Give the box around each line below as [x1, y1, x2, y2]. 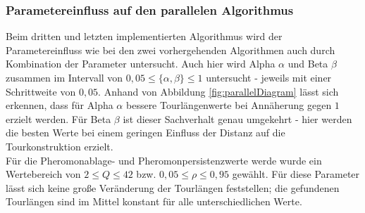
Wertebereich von [6, 167, 81, 181]
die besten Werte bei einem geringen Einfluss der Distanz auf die [6, 125, 285, 140]
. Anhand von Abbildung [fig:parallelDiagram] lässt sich [98, 84, 339, 98]
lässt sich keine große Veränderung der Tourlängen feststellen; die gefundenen [6, 180, 340, 195]
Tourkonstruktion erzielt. [6, 138, 113, 153]
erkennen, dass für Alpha [6, 98, 113, 112]
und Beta [287, 56, 328, 71]
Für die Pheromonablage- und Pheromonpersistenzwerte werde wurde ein [6, 153, 322, 167]
